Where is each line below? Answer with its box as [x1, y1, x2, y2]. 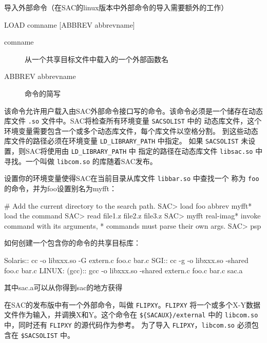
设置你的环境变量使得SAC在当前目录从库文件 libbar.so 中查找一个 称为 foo [4, 173, 259, 184]
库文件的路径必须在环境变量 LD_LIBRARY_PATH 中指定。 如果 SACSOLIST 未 [4, 135, 249, 146]
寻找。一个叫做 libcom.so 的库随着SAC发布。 [4, 155, 157, 166]
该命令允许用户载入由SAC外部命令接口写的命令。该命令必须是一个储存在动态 [4, 105, 263, 116]
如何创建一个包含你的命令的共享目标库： [4, 237, 141, 248]
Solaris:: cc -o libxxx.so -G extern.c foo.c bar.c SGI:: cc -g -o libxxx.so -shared [4, 255, 249, 265]
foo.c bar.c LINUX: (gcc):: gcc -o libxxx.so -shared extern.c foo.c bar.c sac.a [4, 265, 243, 275]
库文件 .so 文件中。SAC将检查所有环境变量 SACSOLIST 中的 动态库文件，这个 [4, 115, 262, 126]
